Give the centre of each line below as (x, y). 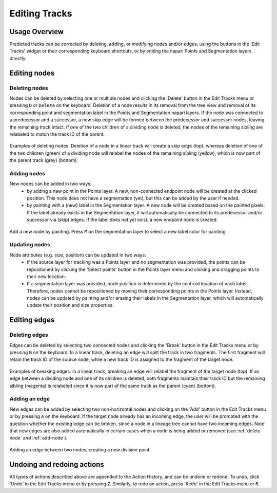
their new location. (46, 276)
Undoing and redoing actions (57, 464)
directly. (18, 58)
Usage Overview (37, 32)
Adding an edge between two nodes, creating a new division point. (80, 449)
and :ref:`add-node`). (45, 438)
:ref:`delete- (250, 431)
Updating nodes (30, 245)
